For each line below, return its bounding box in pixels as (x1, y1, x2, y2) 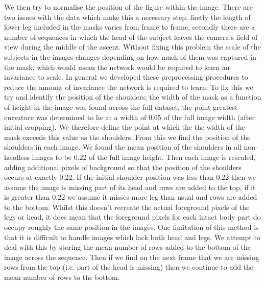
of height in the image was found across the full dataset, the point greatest (4, 101, 238, 112)
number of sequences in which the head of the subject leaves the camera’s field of (4, 31, 258, 42)
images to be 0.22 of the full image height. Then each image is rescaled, (32, 151, 256, 162)
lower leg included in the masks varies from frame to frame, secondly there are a (4, 21, 255, 32)
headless (4, 151, 30, 162)
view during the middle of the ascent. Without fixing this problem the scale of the (4, 41, 261, 52)
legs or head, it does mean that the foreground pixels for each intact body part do (4, 211, 261, 222)
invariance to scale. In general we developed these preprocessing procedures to (4, 72, 248, 82)
